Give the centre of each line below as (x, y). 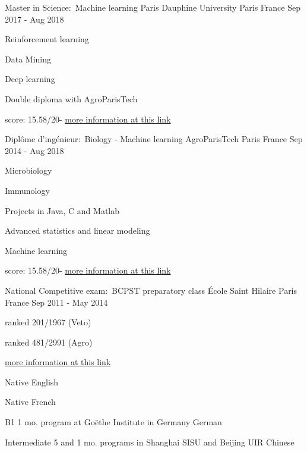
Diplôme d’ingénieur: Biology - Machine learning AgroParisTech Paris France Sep (154, 139)
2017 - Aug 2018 (34, 19)
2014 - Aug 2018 (34, 150)
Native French (30, 402)
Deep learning (30, 79)
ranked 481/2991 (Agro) (49, 342)
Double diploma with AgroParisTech (71, 98)
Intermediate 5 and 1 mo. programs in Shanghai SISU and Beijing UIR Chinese (150, 442)
